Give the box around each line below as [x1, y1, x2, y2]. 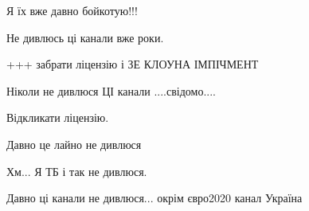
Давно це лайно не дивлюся [6, 135, 142, 152]
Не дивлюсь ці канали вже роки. [6, 29, 164, 45]
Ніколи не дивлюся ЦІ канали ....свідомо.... [6, 82, 216, 99]
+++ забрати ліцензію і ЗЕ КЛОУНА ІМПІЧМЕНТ [6, 56, 259, 72]
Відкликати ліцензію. [6, 109, 109, 126]
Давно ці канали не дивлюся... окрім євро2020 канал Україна [6, 190, 303, 206]
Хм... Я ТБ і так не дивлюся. [6, 162, 147, 179]
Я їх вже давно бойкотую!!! [6, 2, 138, 18]
